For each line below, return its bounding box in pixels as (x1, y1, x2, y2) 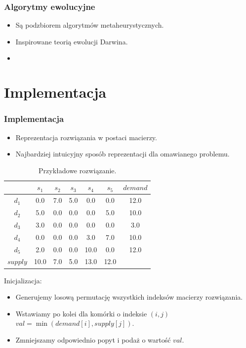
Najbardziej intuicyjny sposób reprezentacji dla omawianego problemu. (15, 149, 230, 159)
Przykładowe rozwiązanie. (39, 165, 117, 175)
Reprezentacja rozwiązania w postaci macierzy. (15, 132, 157, 142)
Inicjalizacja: (4, 275, 42, 285)
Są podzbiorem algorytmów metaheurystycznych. (15, 20, 164, 30)
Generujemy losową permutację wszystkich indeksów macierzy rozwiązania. (15, 292, 243, 302)
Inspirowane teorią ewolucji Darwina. (15, 36, 128, 46)
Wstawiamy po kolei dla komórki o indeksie (15, 308, 147, 318)
